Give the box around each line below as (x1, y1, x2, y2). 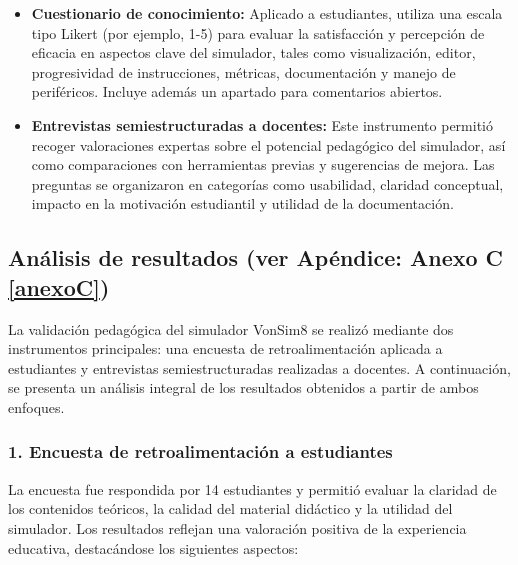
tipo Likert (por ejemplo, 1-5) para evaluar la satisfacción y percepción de (31, 22, 485, 43)
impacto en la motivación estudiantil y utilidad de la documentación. (31, 193, 454, 214)
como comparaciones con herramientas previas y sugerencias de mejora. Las (31, 154, 495, 175)
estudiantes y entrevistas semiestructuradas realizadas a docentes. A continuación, (8, 357, 511, 378)
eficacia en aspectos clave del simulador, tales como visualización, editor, (31, 42, 476, 63)
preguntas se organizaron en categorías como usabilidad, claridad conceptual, (31, 173, 504, 194)
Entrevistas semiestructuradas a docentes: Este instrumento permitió (31, 114, 493, 135)
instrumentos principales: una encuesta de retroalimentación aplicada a (8, 338, 443, 359)
